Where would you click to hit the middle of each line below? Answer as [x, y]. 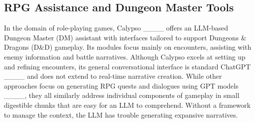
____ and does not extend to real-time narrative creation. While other [113, 76]
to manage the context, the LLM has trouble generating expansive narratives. [121, 114]
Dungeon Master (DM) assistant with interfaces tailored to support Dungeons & [125, 37]
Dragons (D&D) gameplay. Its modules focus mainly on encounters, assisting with [128, 47]
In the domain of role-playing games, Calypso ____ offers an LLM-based [116, 28]
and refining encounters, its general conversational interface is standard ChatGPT [127, 66]
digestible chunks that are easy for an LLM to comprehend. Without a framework [127, 105]
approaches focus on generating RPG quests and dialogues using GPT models [121, 85]
